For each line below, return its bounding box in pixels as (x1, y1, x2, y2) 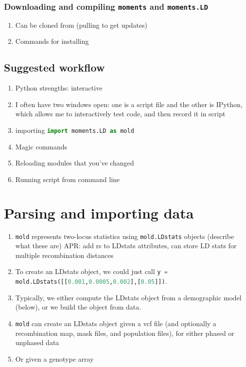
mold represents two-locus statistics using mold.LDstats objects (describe (15, 231, 234, 241)
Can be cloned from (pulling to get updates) (15, 19, 147, 30)
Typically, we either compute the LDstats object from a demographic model (15, 292, 242, 302)
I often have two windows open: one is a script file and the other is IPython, (15, 99, 243, 109)
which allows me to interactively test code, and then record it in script (15, 109, 226, 119)
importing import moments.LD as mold (15, 125, 134, 135)
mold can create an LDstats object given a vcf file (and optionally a (15, 318, 216, 328)
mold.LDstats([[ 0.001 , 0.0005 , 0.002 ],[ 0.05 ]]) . (15, 276, 167, 286)
